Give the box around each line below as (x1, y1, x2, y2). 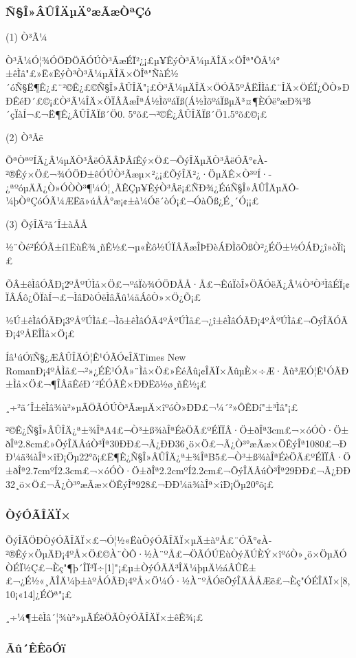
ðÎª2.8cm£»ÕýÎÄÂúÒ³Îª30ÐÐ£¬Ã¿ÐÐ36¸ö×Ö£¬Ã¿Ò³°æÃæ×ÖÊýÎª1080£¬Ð (5, 436, 347, 450)
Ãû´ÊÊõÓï (5, 639, 66, 656)
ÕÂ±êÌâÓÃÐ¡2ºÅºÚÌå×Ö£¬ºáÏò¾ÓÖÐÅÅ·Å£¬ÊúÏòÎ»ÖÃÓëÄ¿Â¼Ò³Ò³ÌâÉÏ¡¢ (5, 276, 350, 290)
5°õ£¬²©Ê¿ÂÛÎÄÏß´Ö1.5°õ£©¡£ (128, 107, 267, 121)
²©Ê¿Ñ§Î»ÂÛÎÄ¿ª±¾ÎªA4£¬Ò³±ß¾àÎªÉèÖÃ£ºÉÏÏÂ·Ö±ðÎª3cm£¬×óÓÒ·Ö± (5, 423, 349, 437)
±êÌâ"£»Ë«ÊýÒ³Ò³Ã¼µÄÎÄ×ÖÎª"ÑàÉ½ (5, 66, 179, 81)
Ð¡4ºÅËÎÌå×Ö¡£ (5, 326, 75, 341)
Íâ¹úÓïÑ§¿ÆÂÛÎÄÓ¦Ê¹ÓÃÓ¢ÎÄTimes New (5, 349, 186, 363)
